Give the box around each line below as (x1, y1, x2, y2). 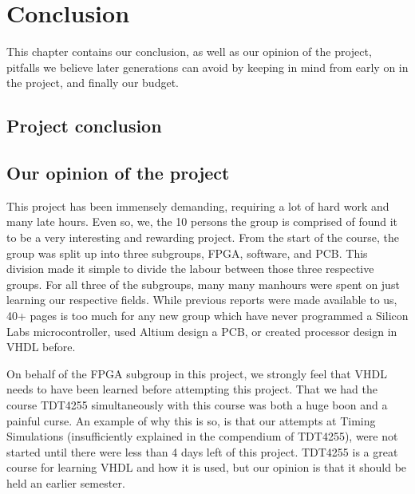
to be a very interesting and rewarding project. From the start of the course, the (6, 229, 399, 246)
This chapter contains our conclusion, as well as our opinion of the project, (6, 43, 372, 60)
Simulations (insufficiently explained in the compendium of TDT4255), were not (6, 428, 398, 445)
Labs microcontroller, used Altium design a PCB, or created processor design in (6, 322, 397, 339)
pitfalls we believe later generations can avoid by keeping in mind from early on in (6, 58, 409, 75)
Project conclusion (6, 113, 162, 138)
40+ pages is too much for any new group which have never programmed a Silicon (6, 307, 409, 324)
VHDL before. (6, 338, 76, 355)
